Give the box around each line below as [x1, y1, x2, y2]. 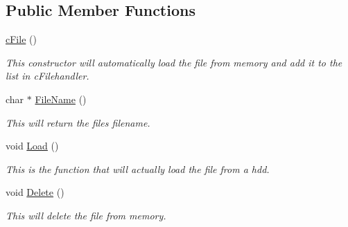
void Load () [6, 138, 59, 153]
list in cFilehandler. [6, 69, 89, 83]
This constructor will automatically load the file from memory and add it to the [6, 55, 342, 69]
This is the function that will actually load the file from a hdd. [6, 161, 270, 176]
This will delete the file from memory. [6, 208, 166, 222]
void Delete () [6, 185, 64, 199]
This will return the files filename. [6, 115, 150, 129]
